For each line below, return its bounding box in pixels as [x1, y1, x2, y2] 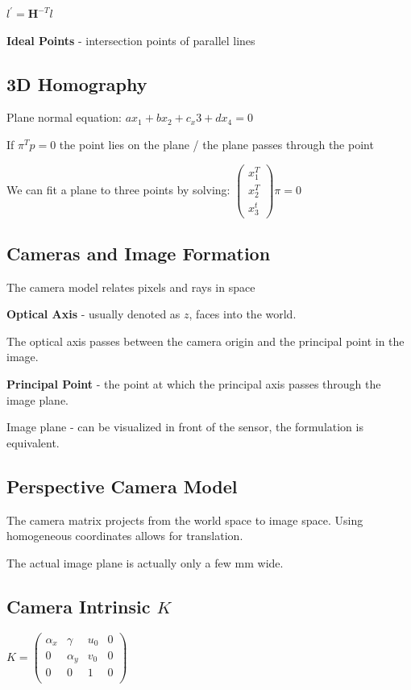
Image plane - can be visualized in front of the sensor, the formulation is [6, 418, 363, 435]
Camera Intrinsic [6, 593, 151, 618]
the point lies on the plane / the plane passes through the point [59, 135, 374, 152]
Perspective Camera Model [6, 473, 238, 498]
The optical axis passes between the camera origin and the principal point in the [6, 332, 405, 349]
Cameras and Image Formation [6, 240, 271, 265]
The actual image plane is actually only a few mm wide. [6, 554, 284, 571]
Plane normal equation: [6, 109, 122, 126]
